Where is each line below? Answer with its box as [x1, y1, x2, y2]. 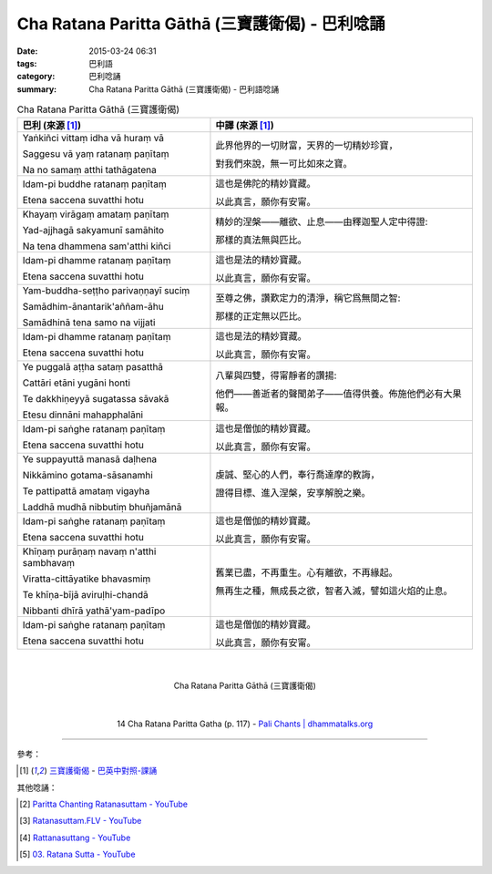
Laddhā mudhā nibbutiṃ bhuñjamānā [22, 501, 182, 514]
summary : [16, 83, 57, 95]
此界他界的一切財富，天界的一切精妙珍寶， [215, 139, 398, 152]
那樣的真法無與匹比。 [215, 233, 307, 246]
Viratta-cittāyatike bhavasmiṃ [22, 572, 151, 585]
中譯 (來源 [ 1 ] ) [215, 119, 275, 132]
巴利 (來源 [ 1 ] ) [22, 119, 82, 132]
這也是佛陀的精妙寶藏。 [215, 178, 316, 190]
